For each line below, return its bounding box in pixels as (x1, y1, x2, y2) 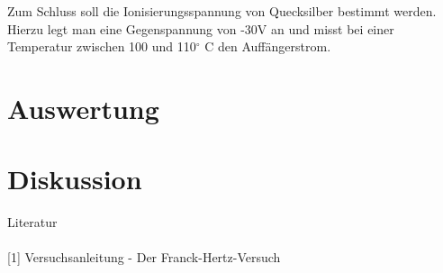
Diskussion (7, 160, 142, 197)
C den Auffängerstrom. (204, 37, 331, 56)
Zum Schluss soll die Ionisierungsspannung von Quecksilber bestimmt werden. (7, 2, 437, 20)
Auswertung (7, 89, 159, 126)
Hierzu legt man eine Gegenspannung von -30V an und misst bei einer (7, 19, 394, 38)
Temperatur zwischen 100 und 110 (7, 37, 196, 56)
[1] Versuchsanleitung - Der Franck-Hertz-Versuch (7, 248, 281, 267)
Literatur (7, 213, 58, 232)
